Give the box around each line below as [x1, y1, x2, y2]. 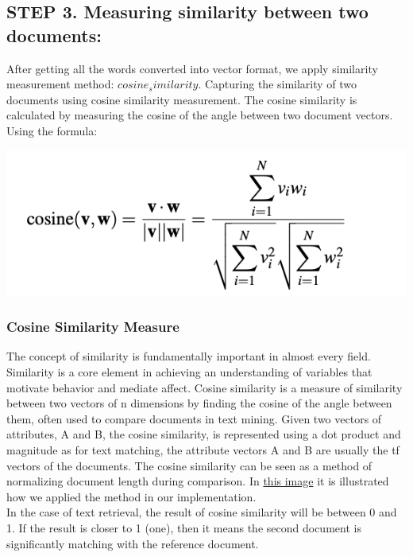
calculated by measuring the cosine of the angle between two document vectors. [6, 107, 393, 123]
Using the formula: [6, 122, 98, 138]
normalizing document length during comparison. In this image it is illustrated [6, 473, 389, 489]
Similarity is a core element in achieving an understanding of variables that [6, 364, 372, 380]
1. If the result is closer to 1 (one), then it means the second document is [6, 520, 361, 536]
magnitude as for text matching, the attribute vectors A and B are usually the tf [6, 442, 399, 458]
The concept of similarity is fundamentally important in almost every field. [6, 348, 371, 364]
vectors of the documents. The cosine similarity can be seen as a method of [6, 457, 372, 473]
